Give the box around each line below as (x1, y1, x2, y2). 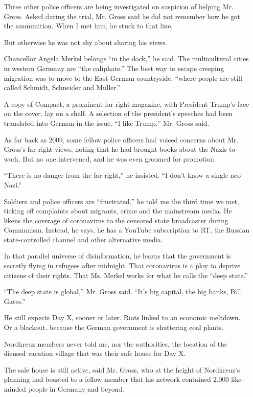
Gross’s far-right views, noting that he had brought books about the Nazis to (4, 144, 235, 154)
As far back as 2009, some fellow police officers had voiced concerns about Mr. (4, 134, 239, 144)
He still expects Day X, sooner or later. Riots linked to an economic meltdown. (4, 312, 241, 323)
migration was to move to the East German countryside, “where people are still (4, 72, 242, 83)
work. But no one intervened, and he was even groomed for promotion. (4, 153, 216, 163)
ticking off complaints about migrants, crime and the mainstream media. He (4, 206, 232, 216)
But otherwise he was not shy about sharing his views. (4, 37, 167, 47)
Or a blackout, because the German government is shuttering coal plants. (4, 322, 224, 332)
